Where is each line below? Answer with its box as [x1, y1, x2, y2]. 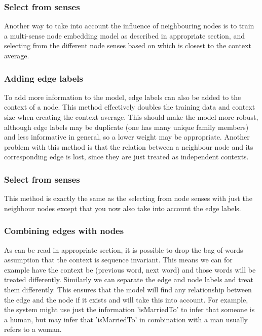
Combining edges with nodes [4, 224, 124, 237]
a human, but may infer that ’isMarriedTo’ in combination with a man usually [4, 314, 248, 324]
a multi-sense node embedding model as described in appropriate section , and [4, 30, 245, 41]
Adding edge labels [4, 72, 83, 84]
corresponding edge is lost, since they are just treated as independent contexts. [4, 151, 249, 162]
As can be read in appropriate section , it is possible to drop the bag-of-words [4, 244, 243, 255]
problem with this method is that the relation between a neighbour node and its [4, 141, 253, 152]
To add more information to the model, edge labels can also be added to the [4, 91, 241, 102]
